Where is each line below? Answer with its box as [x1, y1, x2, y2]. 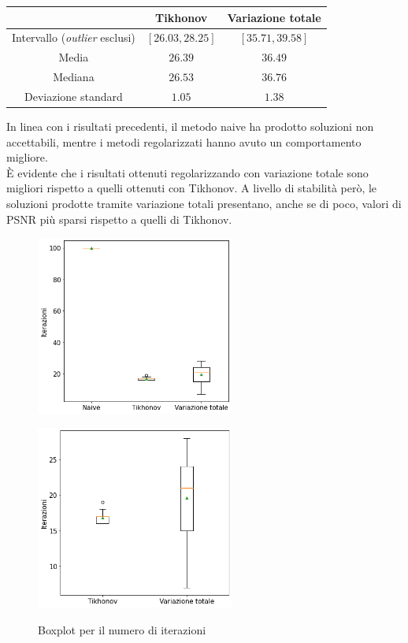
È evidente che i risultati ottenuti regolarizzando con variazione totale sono [6, 164, 369, 180]
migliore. [6, 149, 48, 165]
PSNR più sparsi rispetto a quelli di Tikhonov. [6, 210, 232, 227]
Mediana [53, 69, 95, 85]
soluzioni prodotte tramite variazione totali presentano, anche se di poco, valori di [6, 195, 402, 211]
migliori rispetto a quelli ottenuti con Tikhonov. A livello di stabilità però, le [6, 180, 377, 196]
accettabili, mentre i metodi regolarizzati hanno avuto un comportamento [6, 133, 362, 150]
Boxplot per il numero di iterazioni [38, 621, 206, 637]
